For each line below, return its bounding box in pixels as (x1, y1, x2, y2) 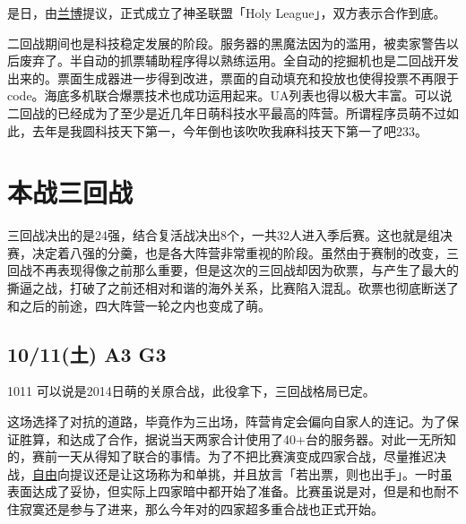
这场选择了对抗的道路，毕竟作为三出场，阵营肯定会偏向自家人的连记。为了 (7, 412, 446, 431)
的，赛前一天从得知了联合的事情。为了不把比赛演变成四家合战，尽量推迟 (7, 447, 434, 466)
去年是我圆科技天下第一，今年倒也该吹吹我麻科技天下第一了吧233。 (31, 121, 427, 140)
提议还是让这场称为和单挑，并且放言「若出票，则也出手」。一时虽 (69, 464, 453, 483)
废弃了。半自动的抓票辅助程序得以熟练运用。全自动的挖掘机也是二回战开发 (19, 51, 459, 70)
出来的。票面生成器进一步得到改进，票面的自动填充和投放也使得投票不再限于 (7, 68, 459, 87)
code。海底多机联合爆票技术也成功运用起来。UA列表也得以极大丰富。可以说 (7, 86, 453, 105)
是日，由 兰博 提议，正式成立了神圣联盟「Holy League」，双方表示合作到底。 (7, 4, 446, 21)
